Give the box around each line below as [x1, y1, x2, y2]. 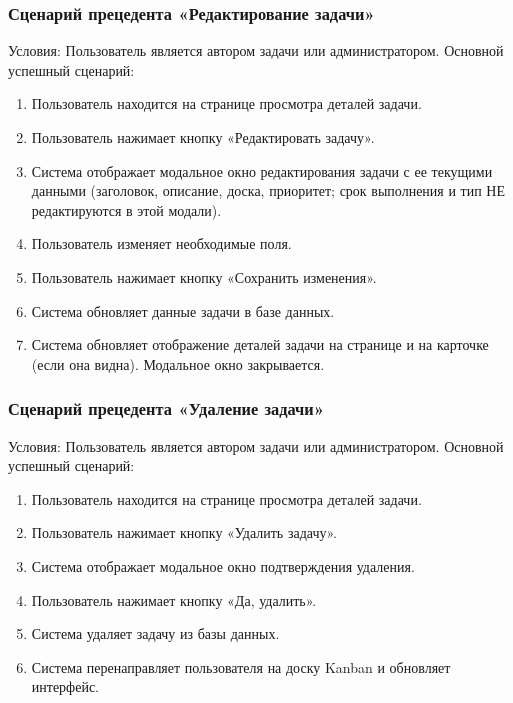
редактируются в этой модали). [31, 199, 222, 220]
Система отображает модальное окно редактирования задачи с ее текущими [31, 160, 493, 181]
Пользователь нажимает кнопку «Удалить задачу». [31, 522, 337, 543]
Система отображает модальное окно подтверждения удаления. [31, 555, 415, 576]
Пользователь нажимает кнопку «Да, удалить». [31, 589, 317, 610]
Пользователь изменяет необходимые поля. [31, 233, 292, 254]
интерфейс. [31, 676, 99, 697]
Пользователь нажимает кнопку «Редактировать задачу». [31, 127, 375, 147]
